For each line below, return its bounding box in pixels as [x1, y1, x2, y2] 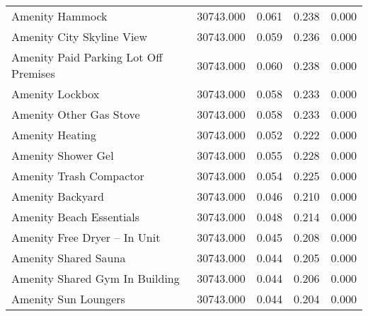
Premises [11, 65, 55, 81]
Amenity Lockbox [11, 86, 100, 102]
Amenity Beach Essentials [11, 209, 140, 225]
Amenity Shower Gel [11, 147, 114, 163]
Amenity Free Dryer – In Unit [11, 229, 161, 245]
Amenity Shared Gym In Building [11, 270, 180, 286]
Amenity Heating [11, 127, 97, 143]
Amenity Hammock [11, 8, 108, 24]
